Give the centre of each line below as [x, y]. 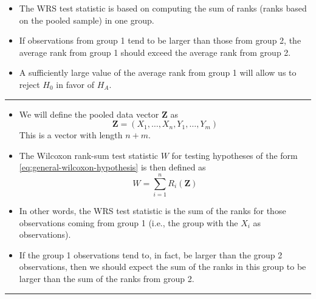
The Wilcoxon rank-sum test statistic [89, 155]
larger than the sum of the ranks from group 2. [107, 279]
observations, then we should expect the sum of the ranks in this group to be [163, 267]
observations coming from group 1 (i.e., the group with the [129, 222]
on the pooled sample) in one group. [87, 20]
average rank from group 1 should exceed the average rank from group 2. [155, 52]
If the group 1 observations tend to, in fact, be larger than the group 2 [151, 254]
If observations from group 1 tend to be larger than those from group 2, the [160, 40]
